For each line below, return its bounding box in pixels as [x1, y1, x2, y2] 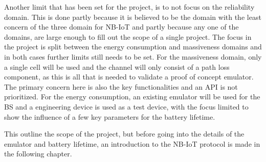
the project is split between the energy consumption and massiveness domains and [4, 41, 262, 52]
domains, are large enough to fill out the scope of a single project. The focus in [4, 31, 252, 42]
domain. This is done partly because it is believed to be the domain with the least [4, 11, 261, 22]
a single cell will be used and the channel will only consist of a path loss [4, 61, 230, 72]
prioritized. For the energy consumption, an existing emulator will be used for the [4, 91, 260, 102]
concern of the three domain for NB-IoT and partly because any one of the [4, 21, 239, 32]
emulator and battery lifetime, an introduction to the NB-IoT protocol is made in [4, 138, 260, 149]
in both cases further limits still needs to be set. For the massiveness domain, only [4, 51, 262, 62]
